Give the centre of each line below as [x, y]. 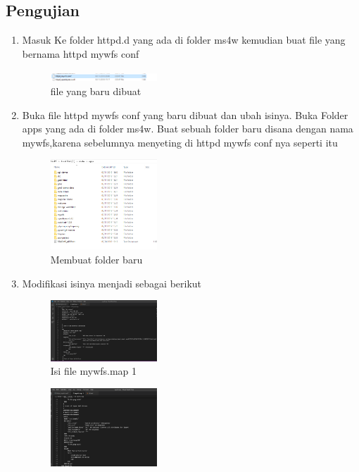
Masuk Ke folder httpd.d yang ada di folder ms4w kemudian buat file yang [184, 40]
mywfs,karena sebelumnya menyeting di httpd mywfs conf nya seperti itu [180, 142]
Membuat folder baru [96, 259]
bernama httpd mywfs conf [81, 53]
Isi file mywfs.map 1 [94, 371]
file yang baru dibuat [96, 91]
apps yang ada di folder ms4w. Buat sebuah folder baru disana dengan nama [188, 129]
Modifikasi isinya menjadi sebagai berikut [112, 283]
